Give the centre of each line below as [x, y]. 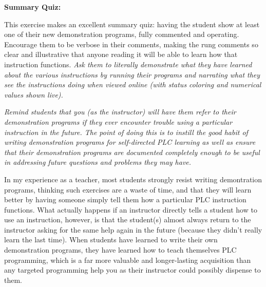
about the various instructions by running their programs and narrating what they [132, 74]
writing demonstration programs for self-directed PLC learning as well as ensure [130, 142]
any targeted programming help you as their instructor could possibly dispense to [132, 270]
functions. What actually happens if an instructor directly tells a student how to [131, 209]
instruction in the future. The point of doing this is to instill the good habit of [126, 132]
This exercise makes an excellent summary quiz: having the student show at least [132, 24]
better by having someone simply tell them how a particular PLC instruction [125, 199]
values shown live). [34, 94]
